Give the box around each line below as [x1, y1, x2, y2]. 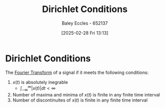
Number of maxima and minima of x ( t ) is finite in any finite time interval [12, 92, 160, 98]
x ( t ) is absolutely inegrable [12, 79, 68, 85]
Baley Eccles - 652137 [62, 20, 108, 26]
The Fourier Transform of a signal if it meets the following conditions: [5, 69, 149, 75]
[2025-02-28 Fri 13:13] [61, 30, 108, 36]
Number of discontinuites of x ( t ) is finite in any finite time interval [12, 97, 148, 103]
